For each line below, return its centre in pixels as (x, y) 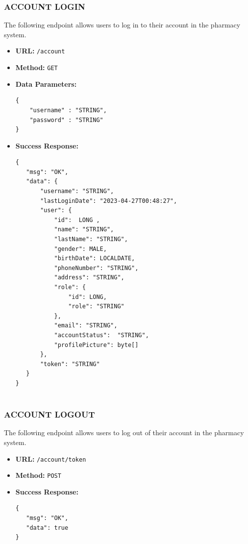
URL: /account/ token (51, 458)
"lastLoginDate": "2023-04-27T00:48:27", (109, 201)
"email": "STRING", (86, 326)
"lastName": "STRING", (91, 239)
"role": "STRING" (96, 307)
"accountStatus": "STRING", (101, 335)
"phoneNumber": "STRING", (96, 268)
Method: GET (37, 67)
